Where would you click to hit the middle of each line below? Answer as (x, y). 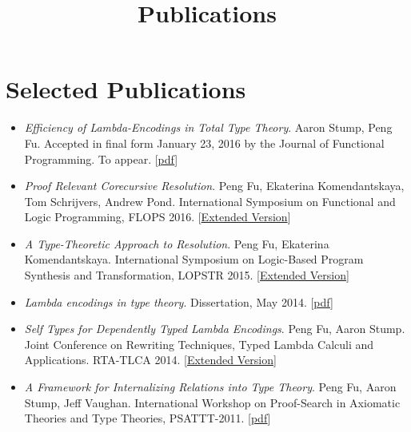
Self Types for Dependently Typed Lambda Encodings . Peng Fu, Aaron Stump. (215, 329)
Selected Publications (126, 89)
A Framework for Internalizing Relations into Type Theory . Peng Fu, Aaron (210, 387)
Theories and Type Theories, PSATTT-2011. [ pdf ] (148, 418)
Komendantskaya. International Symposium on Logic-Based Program (194, 259)
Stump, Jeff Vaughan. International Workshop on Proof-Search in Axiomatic (212, 402)
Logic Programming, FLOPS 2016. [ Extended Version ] (158, 217)
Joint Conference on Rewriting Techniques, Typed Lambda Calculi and (199, 344)
